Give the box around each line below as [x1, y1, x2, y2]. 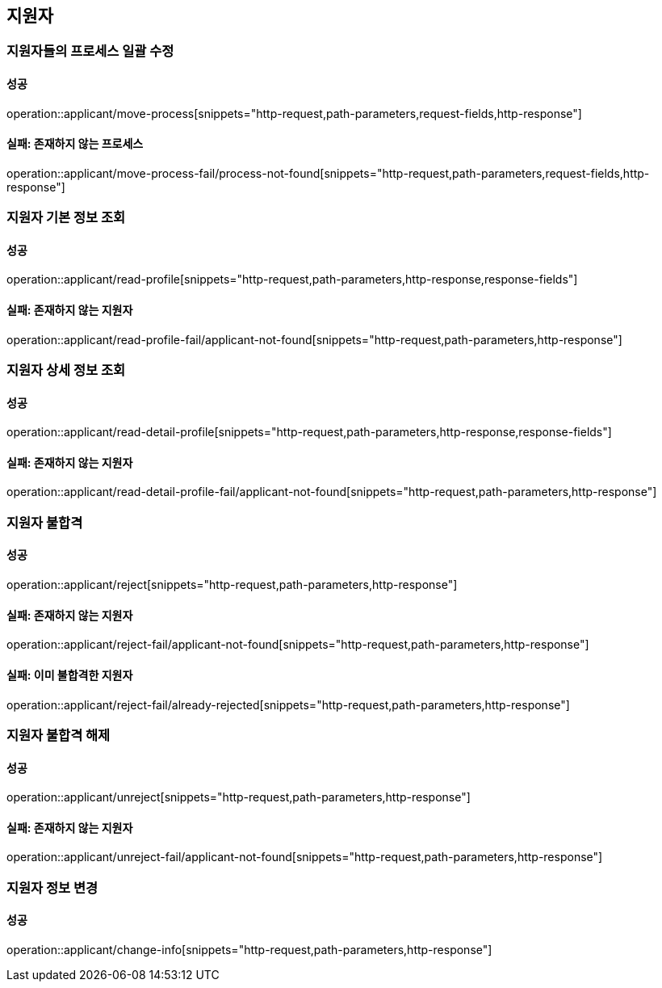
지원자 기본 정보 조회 [6, 209, 126, 226]
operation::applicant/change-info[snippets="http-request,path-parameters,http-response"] [6, 942, 492, 956]
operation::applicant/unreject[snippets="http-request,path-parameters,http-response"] [6, 790, 471, 805]
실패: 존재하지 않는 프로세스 [6, 137, 144, 151]
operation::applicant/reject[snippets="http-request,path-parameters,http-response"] [6, 578, 458, 592]
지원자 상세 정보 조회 [6, 362, 126, 379]
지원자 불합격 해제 [6, 726, 111, 743]
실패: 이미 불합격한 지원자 [6, 667, 133, 682]
